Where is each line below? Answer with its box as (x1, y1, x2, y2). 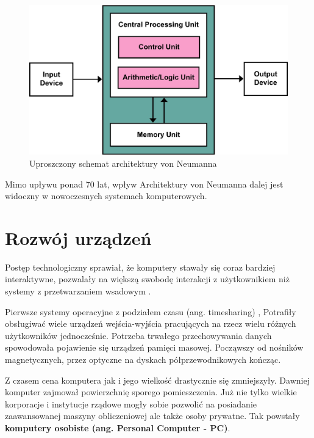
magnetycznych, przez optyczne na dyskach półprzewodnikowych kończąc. (5, 353, 281, 366)
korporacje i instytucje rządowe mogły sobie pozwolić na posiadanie (5, 397, 257, 410)
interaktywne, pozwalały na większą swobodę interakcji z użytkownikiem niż (5, 272, 290, 285)
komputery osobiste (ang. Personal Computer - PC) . (5, 421, 230, 434)
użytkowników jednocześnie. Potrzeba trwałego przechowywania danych (5, 329, 272, 341)
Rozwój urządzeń (5, 225, 152, 250)
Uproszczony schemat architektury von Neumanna (29, 156, 217, 169)
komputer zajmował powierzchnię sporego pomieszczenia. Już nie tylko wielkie (5, 385, 297, 398)
